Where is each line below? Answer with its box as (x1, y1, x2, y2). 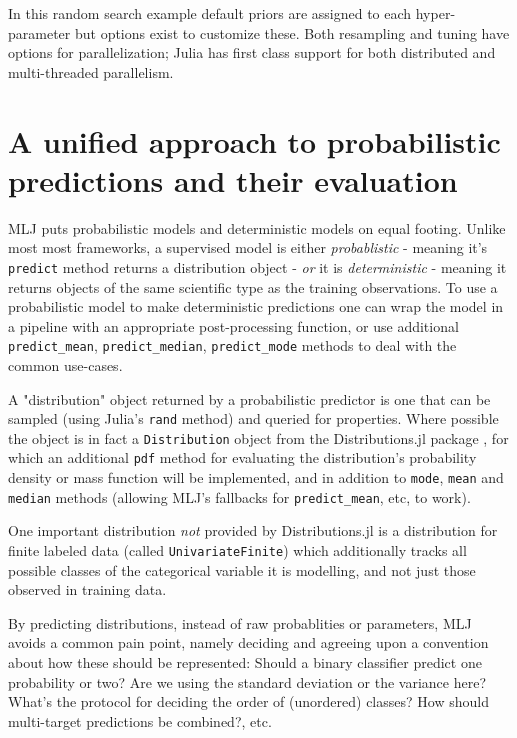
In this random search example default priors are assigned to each (8, 3, 412, 23)
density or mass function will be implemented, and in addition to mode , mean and (8, 467, 504, 488)
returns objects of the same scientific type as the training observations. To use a (8, 276, 498, 297)
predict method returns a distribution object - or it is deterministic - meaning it (8, 256, 507, 277)
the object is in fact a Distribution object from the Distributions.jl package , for (8, 427, 509, 448)
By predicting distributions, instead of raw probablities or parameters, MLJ (8, 612, 472, 633)
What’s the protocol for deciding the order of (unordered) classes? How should (8, 691, 489, 712)
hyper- (415, 3, 456, 23)
